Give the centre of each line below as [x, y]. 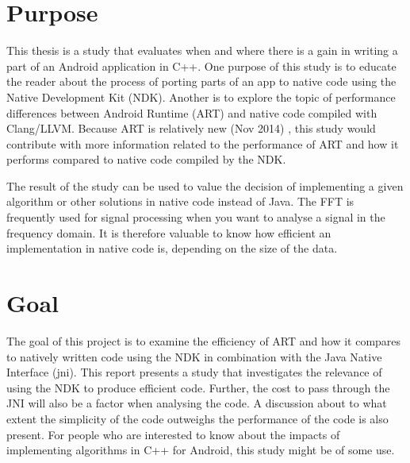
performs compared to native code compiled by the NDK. [146, 159]
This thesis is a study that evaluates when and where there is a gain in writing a [202, 50]
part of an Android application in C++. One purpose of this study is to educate [201, 66]
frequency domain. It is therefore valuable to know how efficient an [169, 232]
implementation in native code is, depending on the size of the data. [172, 248]
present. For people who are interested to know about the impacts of [173, 434]
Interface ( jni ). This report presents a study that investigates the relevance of [194, 372]
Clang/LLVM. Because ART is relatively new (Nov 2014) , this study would [191, 128]
